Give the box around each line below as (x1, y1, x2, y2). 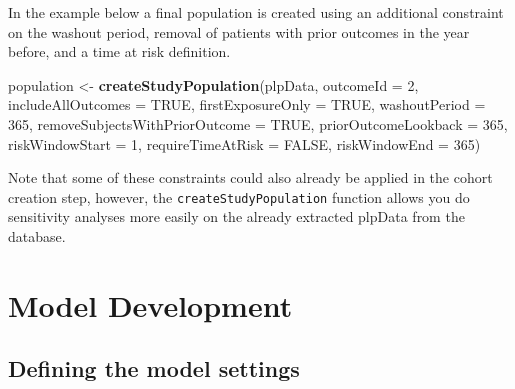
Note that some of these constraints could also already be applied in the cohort (8, 167, 493, 188)
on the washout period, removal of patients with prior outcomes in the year (8, 21, 470, 42)
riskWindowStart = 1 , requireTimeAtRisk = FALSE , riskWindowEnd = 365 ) (8, 133, 481, 154)
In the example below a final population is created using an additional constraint (8, 2, 504, 22)
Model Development (8, 284, 293, 325)
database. (8, 226, 66, 246)
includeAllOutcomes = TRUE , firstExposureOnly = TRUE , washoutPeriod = (8, 94, 486, 115)
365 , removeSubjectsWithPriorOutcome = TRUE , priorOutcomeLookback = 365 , (8, 113, 508, 134)
